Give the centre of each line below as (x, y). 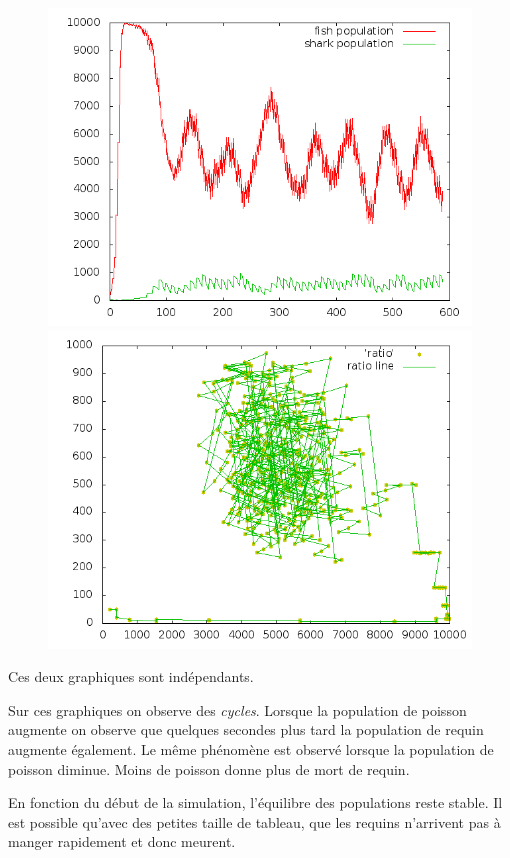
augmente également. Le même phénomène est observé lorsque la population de (251, 748)
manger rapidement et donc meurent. (122, 841)
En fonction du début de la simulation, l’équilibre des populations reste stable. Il (255, 802)
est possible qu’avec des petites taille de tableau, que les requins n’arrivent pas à (254, 821)
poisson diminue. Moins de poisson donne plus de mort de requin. (209, 768)
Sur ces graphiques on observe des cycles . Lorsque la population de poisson (237, 709)
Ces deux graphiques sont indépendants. (131, 676)
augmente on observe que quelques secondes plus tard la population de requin (246, 729)
